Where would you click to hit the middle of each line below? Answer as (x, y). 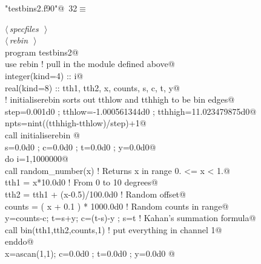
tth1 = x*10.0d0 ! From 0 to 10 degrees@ (81, 182)
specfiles (24, 28)
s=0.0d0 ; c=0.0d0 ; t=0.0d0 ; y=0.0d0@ (81, 146)
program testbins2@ (42, 52)
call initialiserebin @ (42, 134)
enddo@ (19, 241)
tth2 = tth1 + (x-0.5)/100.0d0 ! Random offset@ (95, 194)
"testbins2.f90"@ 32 (41, 8)
